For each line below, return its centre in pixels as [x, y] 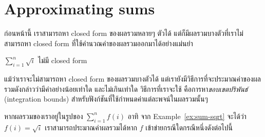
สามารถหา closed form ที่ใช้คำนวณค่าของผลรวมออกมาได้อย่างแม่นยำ [99, 43]
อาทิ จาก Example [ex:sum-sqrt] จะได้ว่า [187, 116]
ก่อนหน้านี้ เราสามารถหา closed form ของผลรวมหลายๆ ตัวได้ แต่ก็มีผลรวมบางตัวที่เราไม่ [124, 33]
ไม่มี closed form [62, 60]
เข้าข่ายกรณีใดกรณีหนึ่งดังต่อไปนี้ [189, 127]
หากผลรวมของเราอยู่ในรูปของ [44, 116]
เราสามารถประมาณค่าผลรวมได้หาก [91, 127]
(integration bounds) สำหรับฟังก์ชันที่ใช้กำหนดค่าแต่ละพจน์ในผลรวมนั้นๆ [106, 99]
